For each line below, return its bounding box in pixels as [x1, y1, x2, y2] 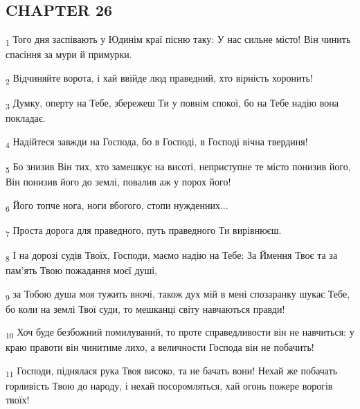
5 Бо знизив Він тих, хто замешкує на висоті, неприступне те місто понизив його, [6, 158, 351, 175]
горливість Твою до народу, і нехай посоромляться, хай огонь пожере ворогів [6, 379, 333, 393]
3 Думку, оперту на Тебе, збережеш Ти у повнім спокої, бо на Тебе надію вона [6, 96, 339, 111]
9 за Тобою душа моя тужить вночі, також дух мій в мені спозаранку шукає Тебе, [6, 286, 350, 302]
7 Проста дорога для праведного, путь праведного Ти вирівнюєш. [6, 222, 282, 239]
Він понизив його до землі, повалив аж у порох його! [6, 174, 231, 189]
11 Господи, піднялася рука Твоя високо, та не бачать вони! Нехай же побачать [6, 363, 338, 379]
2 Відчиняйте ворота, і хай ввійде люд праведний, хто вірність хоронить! [6, 70, 313, 87]
